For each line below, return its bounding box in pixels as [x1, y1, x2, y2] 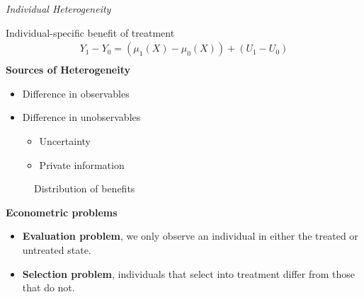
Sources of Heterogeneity [6, 62, 130, 77]
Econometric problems [6, 204, 118, 219]
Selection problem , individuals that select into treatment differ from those [22, 266, 356, 281]
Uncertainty [39, 134, 91, 148]
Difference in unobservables [22, 110, 141, 124]
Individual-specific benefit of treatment [6, 25, 175, 40]
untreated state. [22, 243, 91, 257]
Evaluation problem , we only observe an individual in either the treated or [22, 228, 358, 243]
